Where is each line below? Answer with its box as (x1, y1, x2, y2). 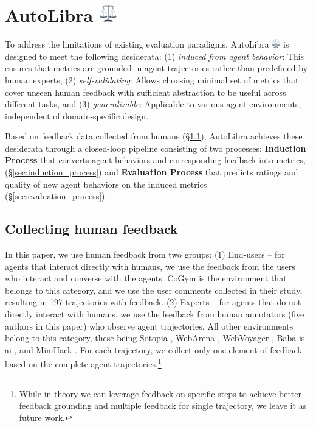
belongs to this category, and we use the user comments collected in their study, (5, 283, 303, 296)
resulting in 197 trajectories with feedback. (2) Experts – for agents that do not (5, 295, 301, 308)
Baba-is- (276, 331, 307, 344)
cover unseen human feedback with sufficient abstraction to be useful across (5, 85, 286, 98)
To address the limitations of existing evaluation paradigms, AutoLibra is (5, 38, 289, 51)
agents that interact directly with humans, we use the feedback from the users (5, 259, 295, 272)
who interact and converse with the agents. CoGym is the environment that (5, 272, 287, 284)
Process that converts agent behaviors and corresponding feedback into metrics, (5, 154, 306, 166)
